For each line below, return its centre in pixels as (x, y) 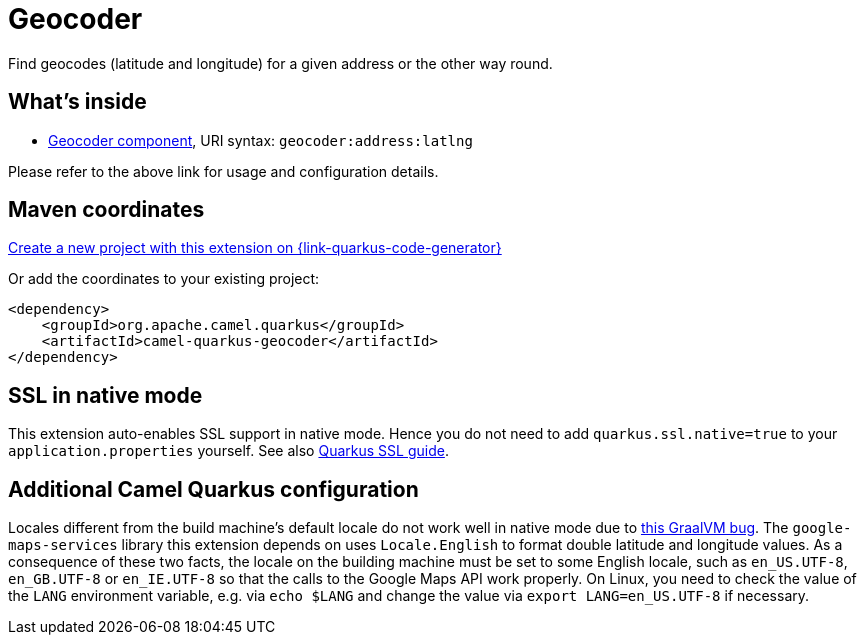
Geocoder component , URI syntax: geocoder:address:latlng (260, 140)
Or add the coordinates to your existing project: (164, 279)
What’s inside (77, 102)
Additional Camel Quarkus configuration (213, 489)
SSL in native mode (105, 395)
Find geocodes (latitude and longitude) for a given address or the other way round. (280, 63)
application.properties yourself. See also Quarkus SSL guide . (228, 451)
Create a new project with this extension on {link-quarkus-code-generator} (255, 248)
